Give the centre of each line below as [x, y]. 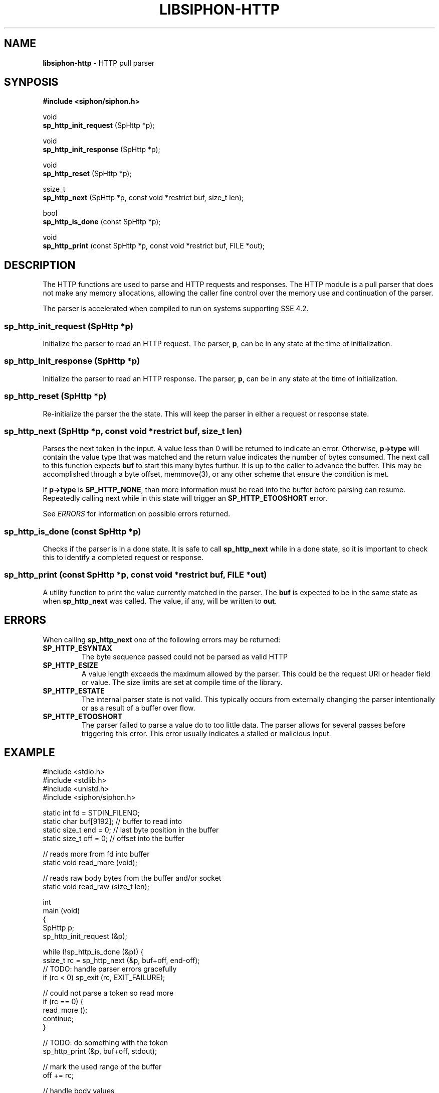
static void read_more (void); [90, 863]
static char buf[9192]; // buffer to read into [113, 822]
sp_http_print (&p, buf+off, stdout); [100, 1051]
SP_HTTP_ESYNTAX [77, 648]
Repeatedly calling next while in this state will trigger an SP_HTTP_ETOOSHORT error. [185, 498]
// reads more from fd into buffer [96, 854]
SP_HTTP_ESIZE [70, 665]
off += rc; [58, 1075]
